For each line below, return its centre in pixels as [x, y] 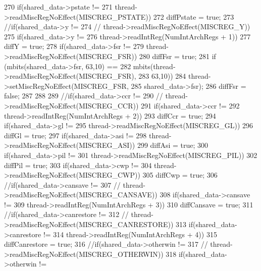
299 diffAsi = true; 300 [172, 145]
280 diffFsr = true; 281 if [177, 56]
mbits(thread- [154, 66]
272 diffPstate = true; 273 [194, 16]
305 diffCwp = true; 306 [180, 175]
